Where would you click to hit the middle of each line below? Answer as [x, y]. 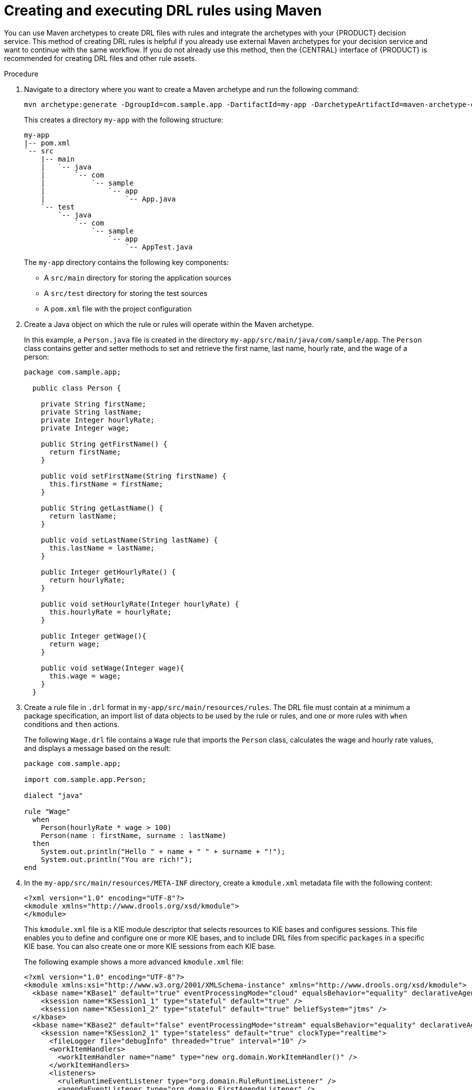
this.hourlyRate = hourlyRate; [110, 612]
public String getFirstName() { [104, 444]
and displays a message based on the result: [97, 748]
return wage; [74, 644]
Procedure [21, 73]
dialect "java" [54, 795]
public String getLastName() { [102, 508]
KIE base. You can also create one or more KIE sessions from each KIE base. [150, 946]
